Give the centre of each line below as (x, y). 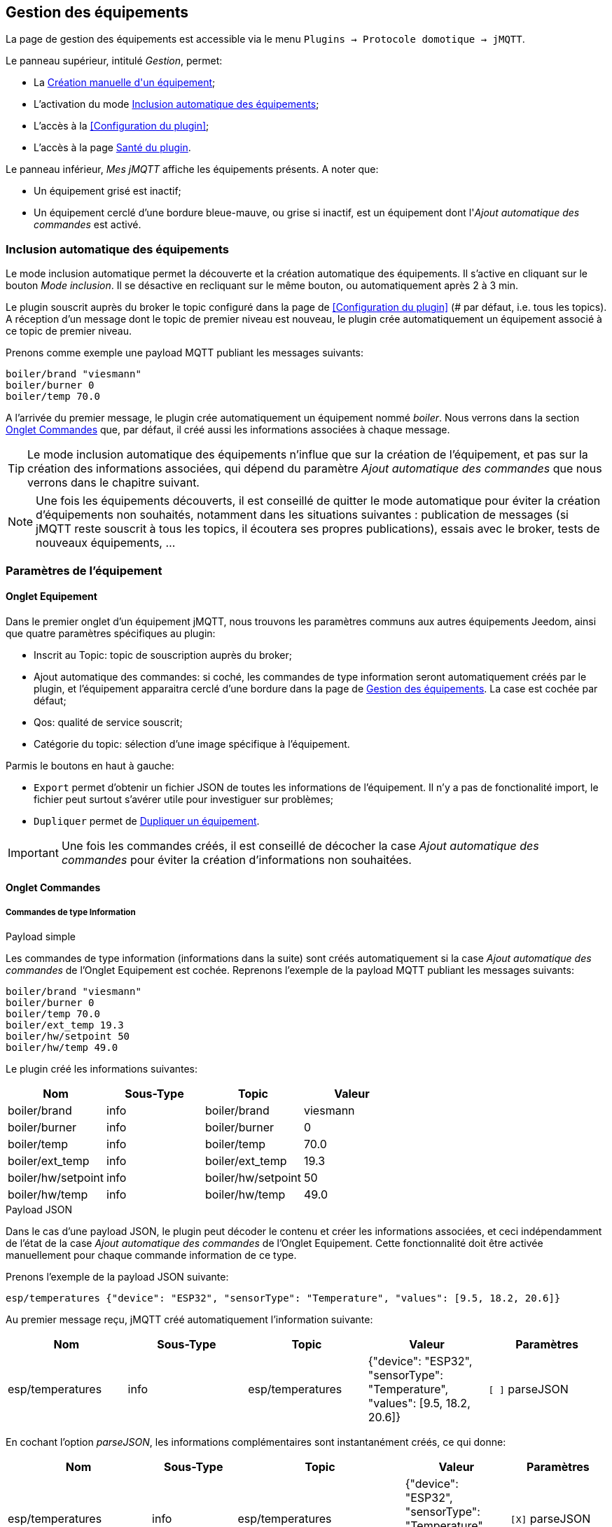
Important (33, 852)
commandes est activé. (88, 225)
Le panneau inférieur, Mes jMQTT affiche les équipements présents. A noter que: (192, 169)
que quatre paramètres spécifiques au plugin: (111, 633)
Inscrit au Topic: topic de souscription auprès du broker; (163, 655)
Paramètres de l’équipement (84, 570)
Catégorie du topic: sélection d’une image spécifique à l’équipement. (192, 744)
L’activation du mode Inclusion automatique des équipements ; (176, 104)
